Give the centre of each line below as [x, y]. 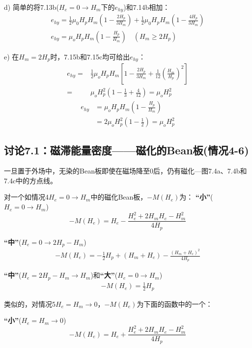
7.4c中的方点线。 [31, 180]
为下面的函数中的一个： [175, 304]
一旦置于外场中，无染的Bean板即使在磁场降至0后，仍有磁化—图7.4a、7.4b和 [126, 171]
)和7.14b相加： [147, 7]
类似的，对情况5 [30, 304]
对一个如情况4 [26, 197]
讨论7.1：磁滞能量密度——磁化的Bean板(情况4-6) [126, 150]
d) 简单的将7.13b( [32, 7]
